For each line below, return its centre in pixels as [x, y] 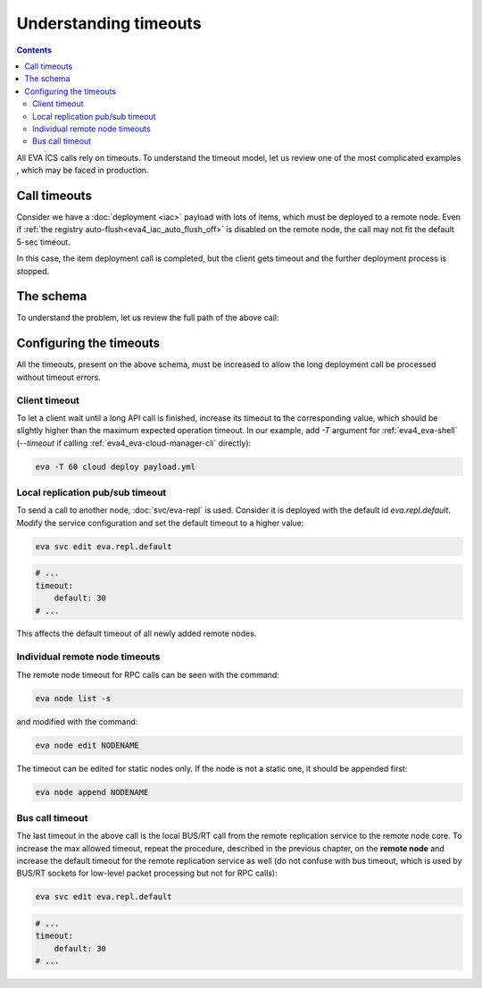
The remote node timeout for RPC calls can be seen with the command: [148, 674]
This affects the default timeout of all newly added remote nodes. [137, 633]
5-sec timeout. [43, 242]
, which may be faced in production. [83, 171]
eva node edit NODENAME [87, 745]
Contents [34, 50]
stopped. [33, 271]
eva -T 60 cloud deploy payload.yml [116, 466]
